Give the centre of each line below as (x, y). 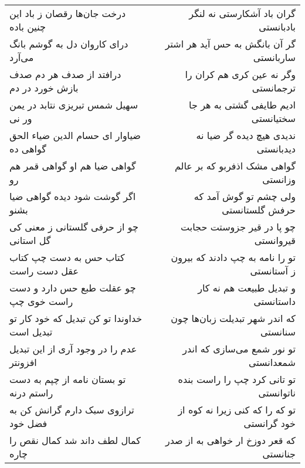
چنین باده (28, 27)
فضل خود (28, 423)
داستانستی (274, 301)
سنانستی (278, 332)
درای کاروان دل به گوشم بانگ (69, 44)
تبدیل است (31, 332)
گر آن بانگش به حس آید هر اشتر (230, 44)
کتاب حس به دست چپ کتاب (67, 257)
